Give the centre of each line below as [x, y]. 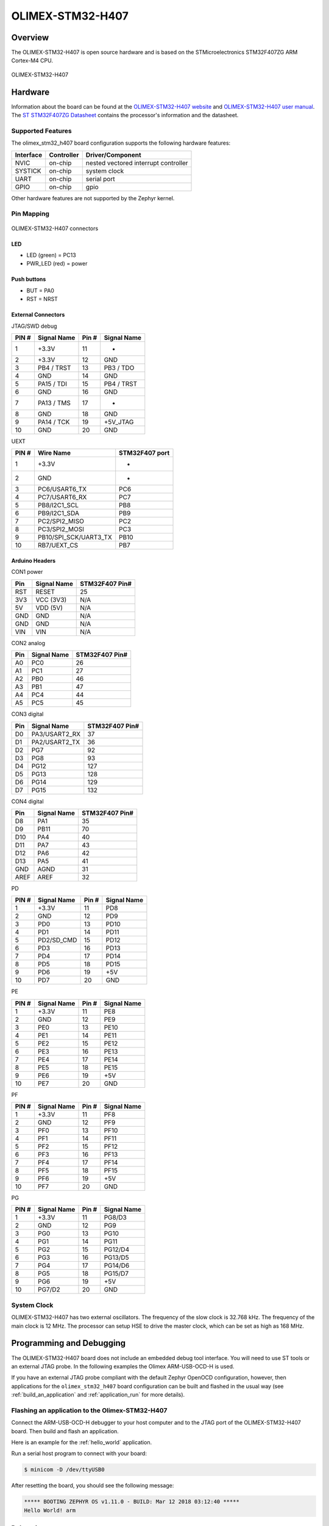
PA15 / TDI [52, 383]
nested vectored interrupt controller [137, 163]
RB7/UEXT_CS [58, 545]
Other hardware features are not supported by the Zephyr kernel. [93, 198]
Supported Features [42, 131]
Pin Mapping [30, 214]
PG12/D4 [117, 1249]
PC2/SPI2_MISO [61, 521]
